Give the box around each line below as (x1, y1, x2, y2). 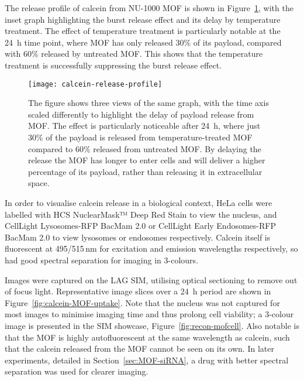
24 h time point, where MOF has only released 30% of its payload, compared (5, 36, 282, 48)
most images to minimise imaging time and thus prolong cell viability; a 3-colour (5, 308, 294, 320)
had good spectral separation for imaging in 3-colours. (5, 253, 198, 266)
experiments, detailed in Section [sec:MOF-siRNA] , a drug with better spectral (5, 353, 289, 366)
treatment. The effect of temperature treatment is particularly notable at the (5, 25, 281, 37)
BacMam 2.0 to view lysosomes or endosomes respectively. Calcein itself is (5, 231, 271, 243)
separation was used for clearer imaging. (5, 365, 148, 377)
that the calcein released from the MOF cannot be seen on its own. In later (5, 342, 274, 355)
